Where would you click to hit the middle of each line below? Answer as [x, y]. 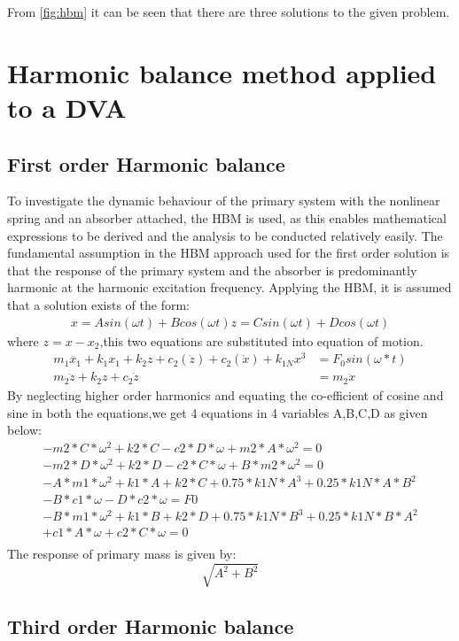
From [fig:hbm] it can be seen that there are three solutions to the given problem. [229, 12]
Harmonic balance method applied [222, 72]
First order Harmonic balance [146, 163]
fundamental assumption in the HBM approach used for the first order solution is [229, 253]
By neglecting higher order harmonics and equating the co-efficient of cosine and [226, 394]
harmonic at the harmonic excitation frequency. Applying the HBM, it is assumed [229, 287]
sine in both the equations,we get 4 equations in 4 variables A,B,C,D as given [218, 412]
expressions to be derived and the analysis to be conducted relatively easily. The [225, 235]
